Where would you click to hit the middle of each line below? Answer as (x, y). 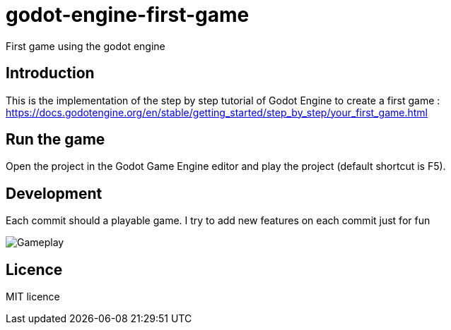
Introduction (50, 73)
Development (54, 193)
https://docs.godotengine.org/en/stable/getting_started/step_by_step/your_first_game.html (217, 112)
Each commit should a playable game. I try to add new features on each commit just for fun (218, 221)
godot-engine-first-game (128, 15)
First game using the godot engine (86, 46)
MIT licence (33, 297)
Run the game (55, 140)
